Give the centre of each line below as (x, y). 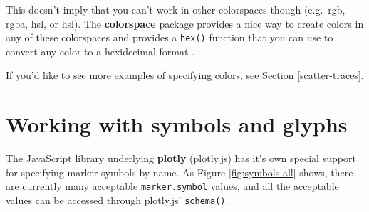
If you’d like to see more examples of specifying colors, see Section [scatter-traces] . (185, 75)
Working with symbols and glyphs (177, 124)
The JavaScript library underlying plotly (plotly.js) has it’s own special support (181, 158)
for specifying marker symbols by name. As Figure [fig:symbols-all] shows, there (180, 172)
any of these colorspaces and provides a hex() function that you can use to (170, 37)
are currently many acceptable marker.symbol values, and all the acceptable (172, 186)
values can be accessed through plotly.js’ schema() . (117, 200)
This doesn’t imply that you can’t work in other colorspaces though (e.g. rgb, (176, 9)
